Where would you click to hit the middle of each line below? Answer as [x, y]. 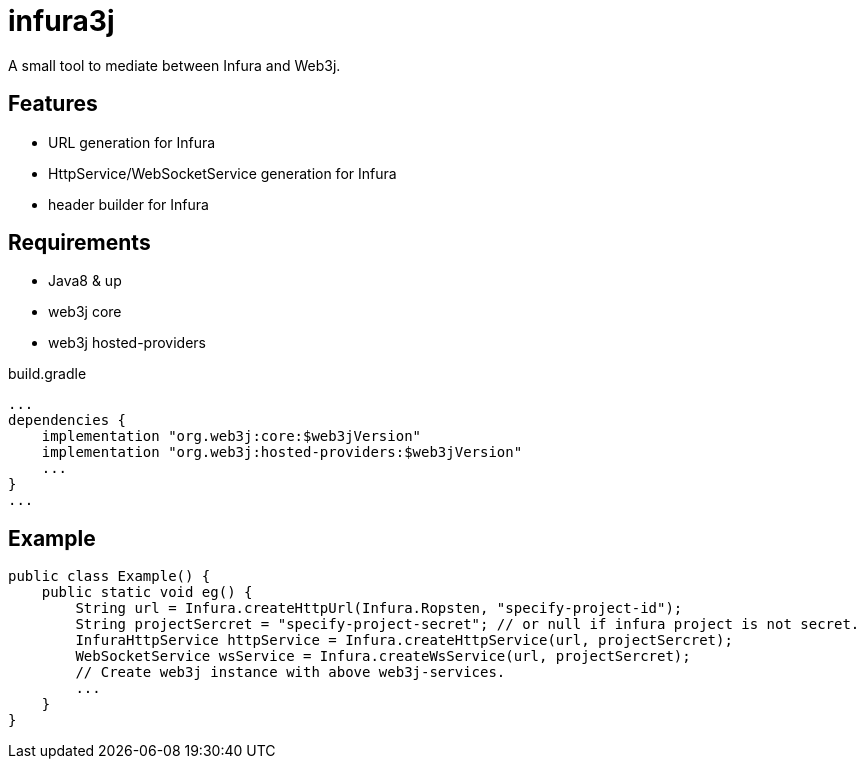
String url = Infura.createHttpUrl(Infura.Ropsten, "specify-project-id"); [379, 608]
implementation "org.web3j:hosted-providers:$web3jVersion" [282, 452]
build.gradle [47, 374]
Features [53, 104]
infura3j [61, 21]
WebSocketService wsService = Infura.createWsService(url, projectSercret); [383, 656]
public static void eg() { [147, 592]
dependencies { [67, 420]
